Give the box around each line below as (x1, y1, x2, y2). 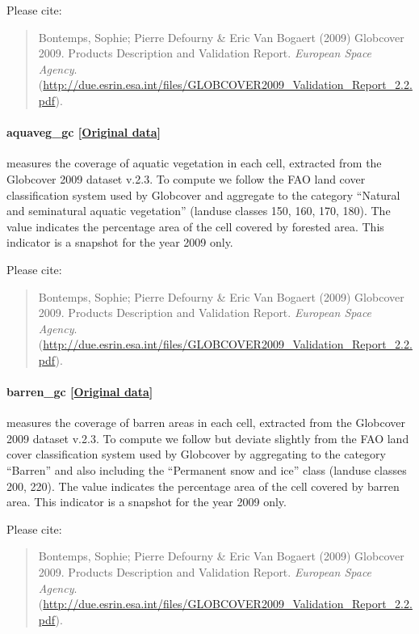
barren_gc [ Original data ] (6, 383, 153, 400)
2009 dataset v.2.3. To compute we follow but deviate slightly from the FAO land (6, 429, 409, 446)
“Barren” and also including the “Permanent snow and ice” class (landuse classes (6, 462, 407, 479)
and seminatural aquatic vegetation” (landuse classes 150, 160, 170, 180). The (6, 202, 391, 219)
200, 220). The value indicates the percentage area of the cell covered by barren (6, 477, 400, 494)
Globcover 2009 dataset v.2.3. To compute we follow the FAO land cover (6, 170, 366, 187)
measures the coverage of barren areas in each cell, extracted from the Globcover (6, 414, 406, 431)
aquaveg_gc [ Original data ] (6, 124, 161, 141)
